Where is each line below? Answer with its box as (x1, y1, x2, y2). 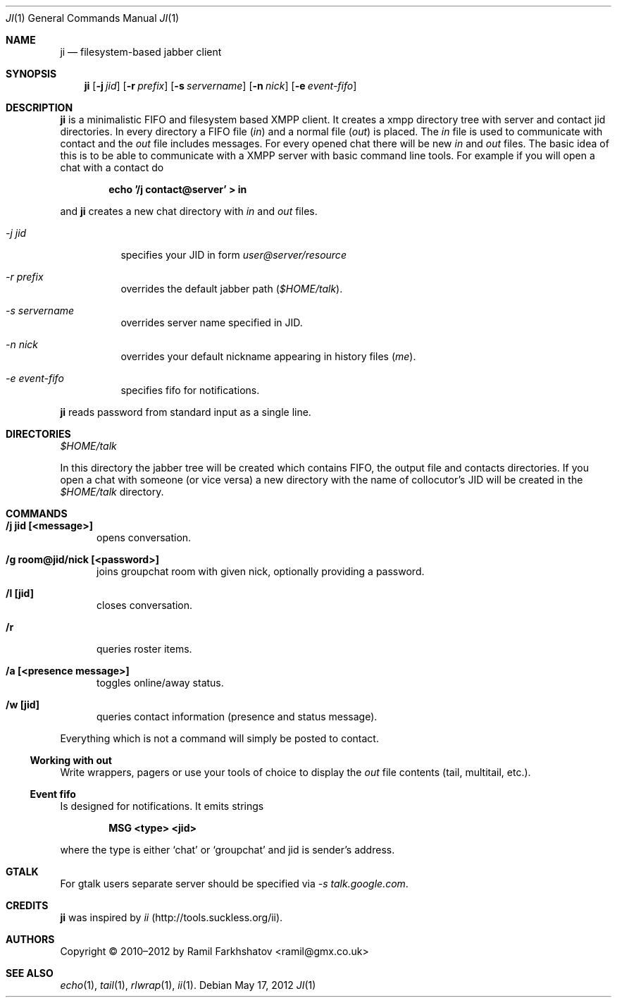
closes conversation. (96, 599, 193, 611)
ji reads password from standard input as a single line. (60, 406, 311, 418)
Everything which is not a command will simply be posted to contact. (60, 732, 379, 744)
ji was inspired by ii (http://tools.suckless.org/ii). (60, 911, 283, 923)
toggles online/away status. (96, 677, 224, 689)
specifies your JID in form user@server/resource (120, 249, 347, 261)
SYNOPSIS (6, 68, 57, 80)
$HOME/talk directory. (60, 486, 164, 498)
